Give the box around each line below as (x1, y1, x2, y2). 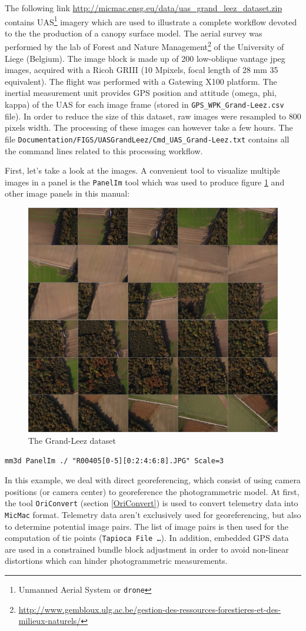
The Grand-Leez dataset (28, 434, 116, 446)
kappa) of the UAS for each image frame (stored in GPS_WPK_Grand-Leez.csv (5, 98, 284, 111)
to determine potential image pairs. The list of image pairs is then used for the (5, 520, 288, 532)
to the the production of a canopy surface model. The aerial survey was (5, 26, 262, 39)
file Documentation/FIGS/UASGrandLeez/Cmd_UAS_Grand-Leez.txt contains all (5, 132, 290, 145)
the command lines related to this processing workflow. (5, 144, 203, 157)
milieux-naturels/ (18, 615, 81, 627)
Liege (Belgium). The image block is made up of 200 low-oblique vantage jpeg (5, 52, 285, 64)
